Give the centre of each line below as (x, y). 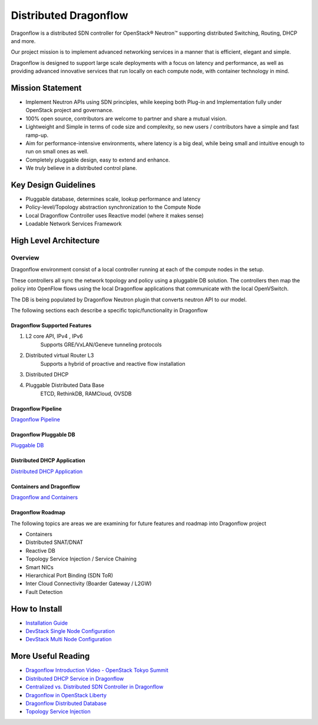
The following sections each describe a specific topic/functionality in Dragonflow (110, 310)
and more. (23, 41)
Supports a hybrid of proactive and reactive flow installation (113, 363)
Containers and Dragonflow (46, 486)
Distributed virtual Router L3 (60, 355)
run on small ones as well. (57, 152)
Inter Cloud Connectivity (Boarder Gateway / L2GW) (89, 583)
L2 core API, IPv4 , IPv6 (54, 336)
